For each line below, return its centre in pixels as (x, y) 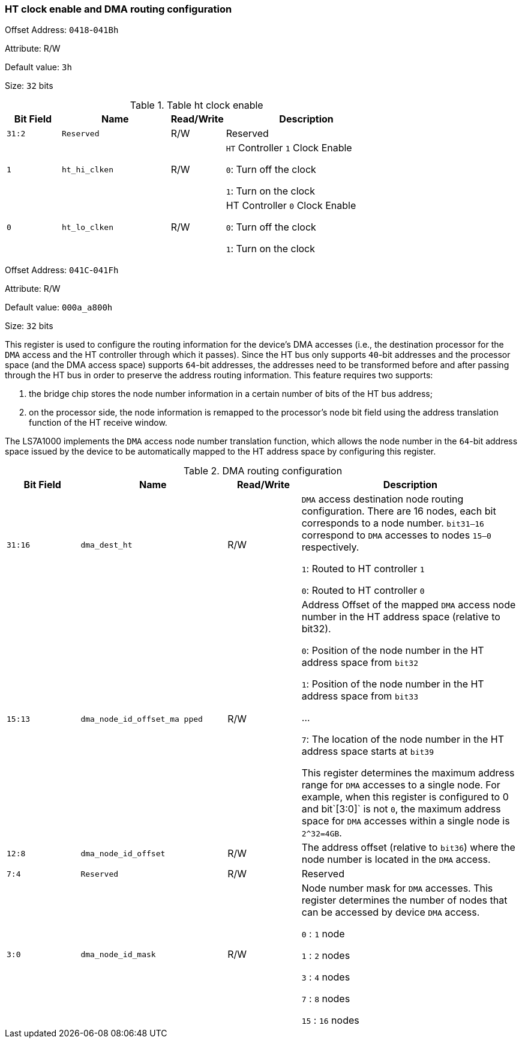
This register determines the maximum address (408, 773)
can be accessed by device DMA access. (391, 912)
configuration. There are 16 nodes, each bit (399, 511)
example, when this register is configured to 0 (405, 797)
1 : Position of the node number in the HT (393, 684)
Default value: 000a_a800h (59, 307)
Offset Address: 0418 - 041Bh (62, 30)
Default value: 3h (38, 67)
